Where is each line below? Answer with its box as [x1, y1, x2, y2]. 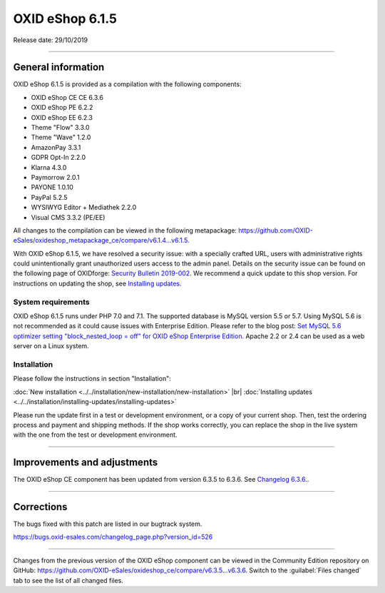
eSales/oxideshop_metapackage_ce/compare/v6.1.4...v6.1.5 [13, 236, 188, 245]
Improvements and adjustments [13, 457, 158, 469]
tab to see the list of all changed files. [13, 576, 124, 584]
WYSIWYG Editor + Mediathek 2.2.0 [31, 203, 137, 212]
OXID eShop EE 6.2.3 [31, 113, 93, 121]
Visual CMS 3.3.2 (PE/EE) [31, 213, 106, 221]
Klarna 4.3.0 [31, 163, 67, 171]
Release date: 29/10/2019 [13, 36, 88, 44]
